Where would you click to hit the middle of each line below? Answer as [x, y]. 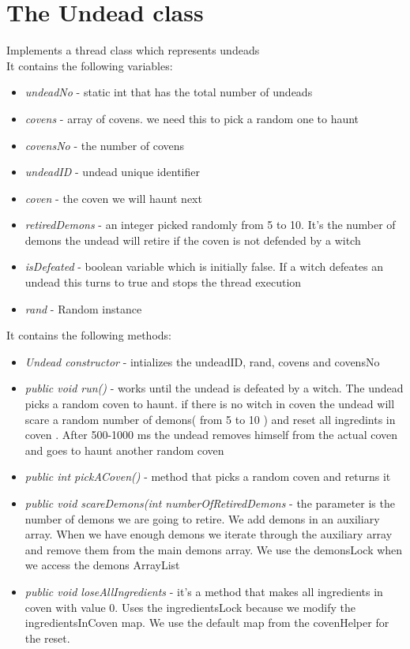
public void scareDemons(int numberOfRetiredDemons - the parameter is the [210, 503]
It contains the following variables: [90, 65]
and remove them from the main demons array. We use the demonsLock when [214, 549]
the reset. [47, 638]
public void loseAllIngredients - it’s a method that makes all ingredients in [204, 591]
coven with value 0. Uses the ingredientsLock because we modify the [190, 607]
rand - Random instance [83, 308]
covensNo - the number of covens [105, 145]
